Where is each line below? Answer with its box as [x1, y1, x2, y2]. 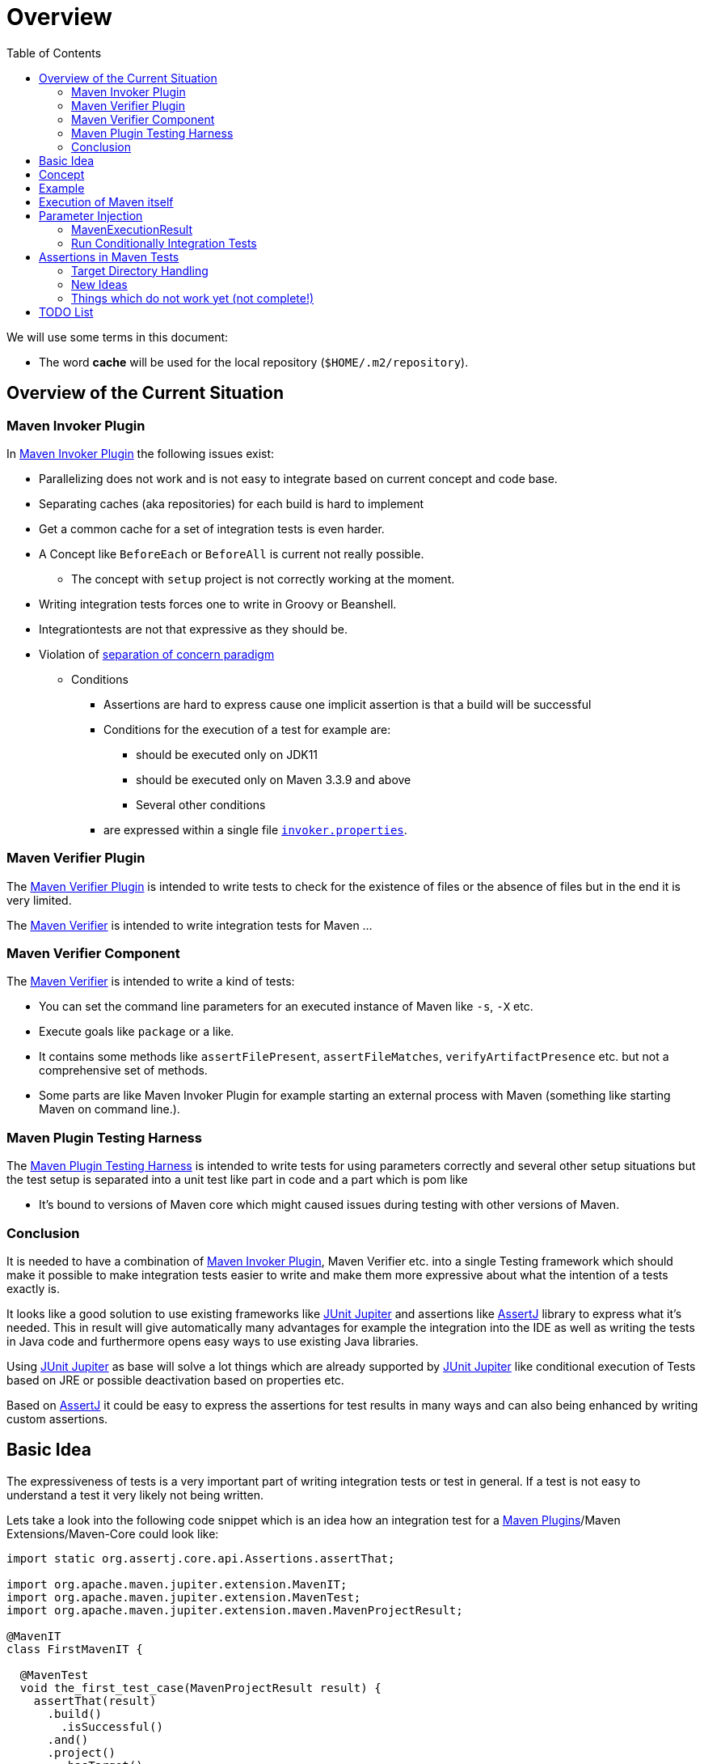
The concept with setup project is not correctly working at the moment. [71, 571, 455, 586]
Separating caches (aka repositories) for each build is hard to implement [39, 496, 424, 511]
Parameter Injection [39, 208, 143, 223]
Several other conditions [136, 797, 266, 812]
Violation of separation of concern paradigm [39, 647, 275, 661]
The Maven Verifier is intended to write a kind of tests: [6, 974, 295, 989]
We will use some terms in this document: [6, 329, 229, 344]
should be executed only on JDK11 [136, 747, 318, 761]
